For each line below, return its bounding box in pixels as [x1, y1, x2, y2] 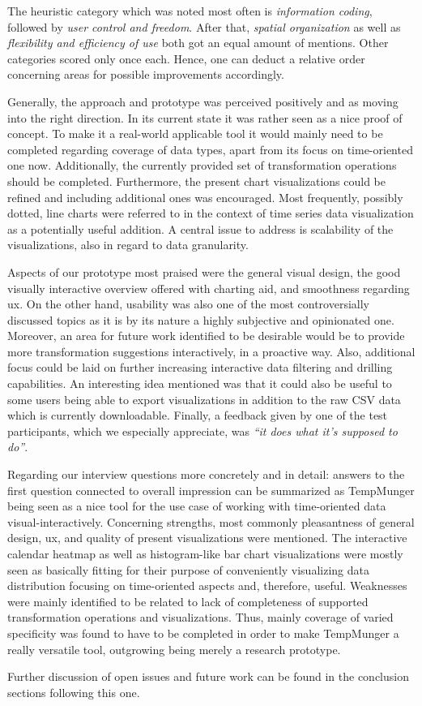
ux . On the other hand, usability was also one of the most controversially [7, 295, 369, 312]
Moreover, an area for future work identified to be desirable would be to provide [7, 327, 405, 344]
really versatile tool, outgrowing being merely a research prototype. [7, 640, 341, 657]
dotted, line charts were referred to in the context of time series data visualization [7, 204, 414, 222]
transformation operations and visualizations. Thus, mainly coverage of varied [7, 609, 394, 626]
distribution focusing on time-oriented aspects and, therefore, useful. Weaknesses [7, 577, 407, 594]
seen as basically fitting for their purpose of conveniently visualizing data [7, 561, 369, 578]
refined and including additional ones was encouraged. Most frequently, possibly [7, 188, 403, 205]
